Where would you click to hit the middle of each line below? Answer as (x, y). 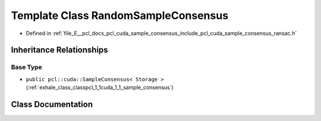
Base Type (26, 67)
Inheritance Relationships (59, 50)
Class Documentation (52, 104)
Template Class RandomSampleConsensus (120, 15)
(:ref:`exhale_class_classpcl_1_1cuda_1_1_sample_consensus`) (100, 87)
